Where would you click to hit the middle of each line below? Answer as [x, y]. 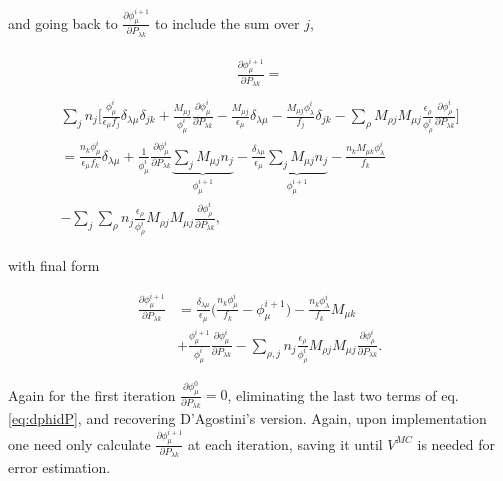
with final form [54, 265]
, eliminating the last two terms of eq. [343, 394]
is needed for [456, 443]
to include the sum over [227, 22]
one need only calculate [79, 443]
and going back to [63, 22]
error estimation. [59, 467]
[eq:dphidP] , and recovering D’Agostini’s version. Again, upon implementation [247, 418]
